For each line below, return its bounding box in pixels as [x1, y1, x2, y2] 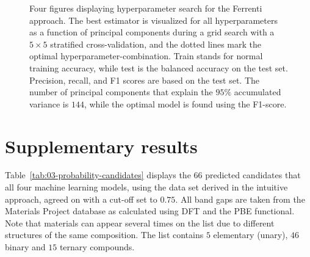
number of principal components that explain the [29, 85, 213, 98]
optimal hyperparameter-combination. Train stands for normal [29, 49, 263, 62]
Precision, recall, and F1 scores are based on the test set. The [29, 73, 260, 86]
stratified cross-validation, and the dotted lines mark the [50, 37, 261, 50]
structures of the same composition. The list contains [5, 228, 204, 241]
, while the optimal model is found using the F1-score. [84, 97, 287, 110]
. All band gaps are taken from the [175, 192, 305, 205]
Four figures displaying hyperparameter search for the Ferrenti [29, 2, 262, 14]
